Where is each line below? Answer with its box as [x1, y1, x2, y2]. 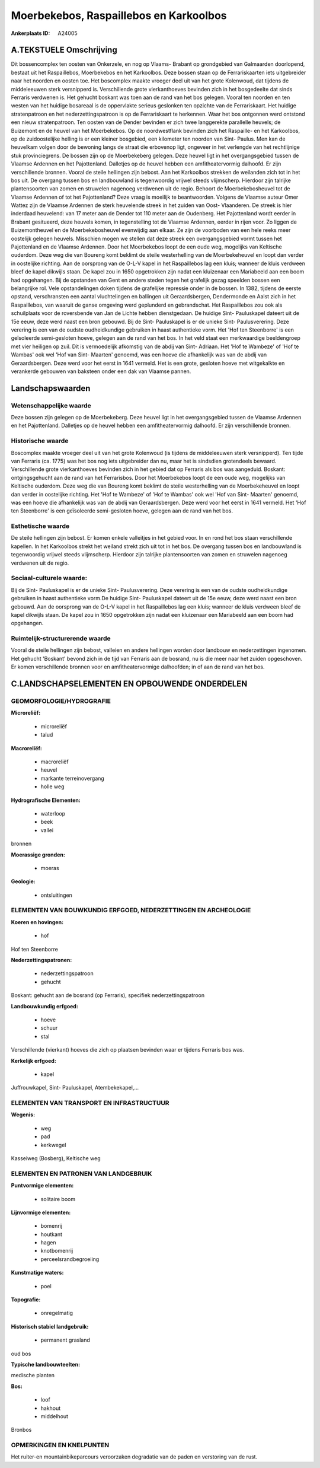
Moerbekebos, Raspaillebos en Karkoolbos [11, 9, 227, 22]
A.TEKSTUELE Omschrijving [11, 45, 118, 55]
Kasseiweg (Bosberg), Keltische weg [11, 1154, 101, 1162]
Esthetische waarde [11, 522, 70, 530]
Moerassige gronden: [11, 851, 65, 858]
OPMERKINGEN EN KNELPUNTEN [11, 1441, 110, 1450]
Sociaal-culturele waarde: [11, 574, 88, 582]
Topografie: [11, 1296, 41, 1303]
